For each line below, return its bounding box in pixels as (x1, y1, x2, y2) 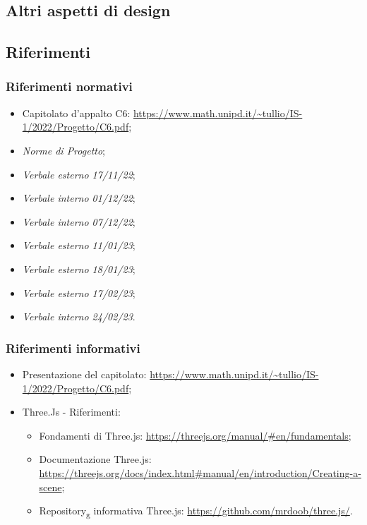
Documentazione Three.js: (39, 452, 152, 466)
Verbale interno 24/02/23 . (22, 309, 136, 324)
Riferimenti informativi (6, 339, 140, 356)
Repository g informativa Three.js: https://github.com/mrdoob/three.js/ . (39, 503, 353, 519)
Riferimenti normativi (6, 78, 133, 95)
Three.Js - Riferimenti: (22, 404, 121, 419)
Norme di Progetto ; (22, 143, 105, 157)
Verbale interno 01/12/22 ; (22, 191, 136, 205)
